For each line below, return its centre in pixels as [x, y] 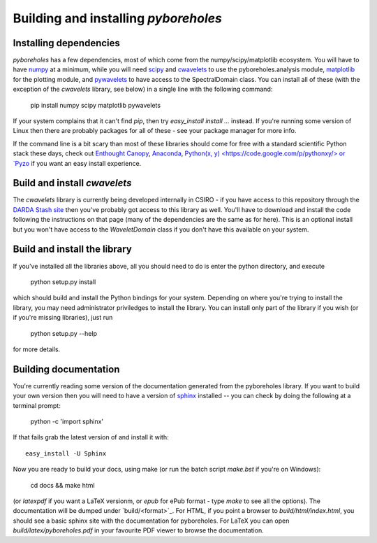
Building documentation [66, 369]
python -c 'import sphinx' [67, 421]
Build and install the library [72, 249]
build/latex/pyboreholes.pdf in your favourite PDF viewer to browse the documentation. [139, 530]
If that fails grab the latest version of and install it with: [91, 437]
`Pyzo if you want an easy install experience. [77, 163]
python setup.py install [63, 282]
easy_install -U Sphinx [66, 453]
